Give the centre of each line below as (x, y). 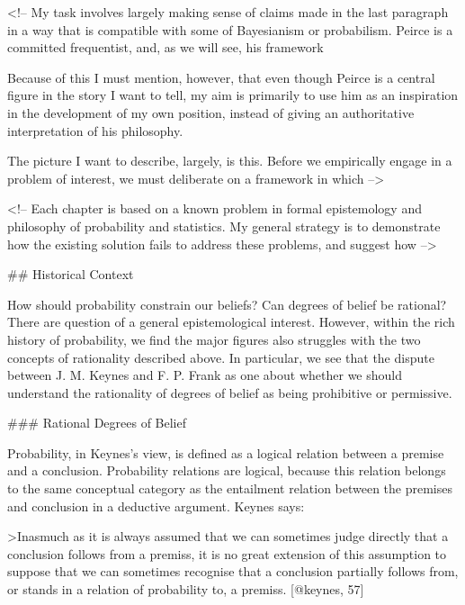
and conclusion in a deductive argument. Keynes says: (156, 506)
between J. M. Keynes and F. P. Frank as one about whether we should (205, 375)
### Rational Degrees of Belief (97, 423)
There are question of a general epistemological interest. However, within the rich (231, 322)
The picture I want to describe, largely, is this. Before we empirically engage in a (230, 161)
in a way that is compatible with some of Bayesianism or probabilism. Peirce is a (230, 29)
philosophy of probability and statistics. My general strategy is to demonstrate (224, 226)
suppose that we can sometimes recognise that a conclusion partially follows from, (233, 571)
